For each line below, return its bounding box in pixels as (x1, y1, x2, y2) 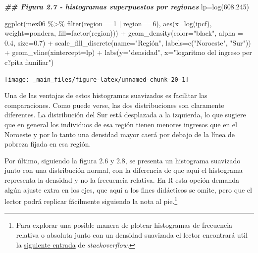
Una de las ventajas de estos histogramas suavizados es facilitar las (4, 90, 207, 101)
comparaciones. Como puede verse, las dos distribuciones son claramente (4, 100, 224, 110)
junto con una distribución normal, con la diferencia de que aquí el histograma (4, 165, 243, 175)
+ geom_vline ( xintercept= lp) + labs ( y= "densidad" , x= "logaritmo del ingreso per (4, 47, 252, 57)
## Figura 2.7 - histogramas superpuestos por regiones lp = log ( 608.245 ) (4, 1, 250, 11)
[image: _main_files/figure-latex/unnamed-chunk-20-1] (4, 76, 189, 83)
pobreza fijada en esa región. (4, 139, 91, 149)
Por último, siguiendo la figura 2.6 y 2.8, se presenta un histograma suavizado (4, 155, 241, 165)
